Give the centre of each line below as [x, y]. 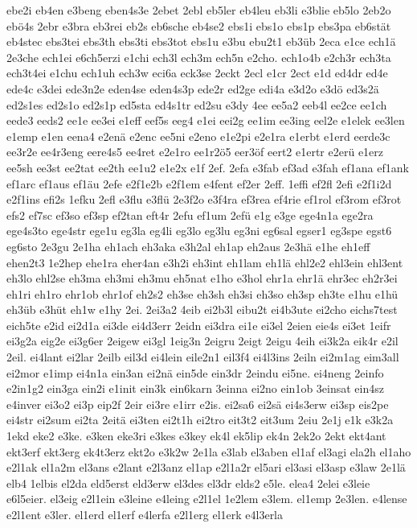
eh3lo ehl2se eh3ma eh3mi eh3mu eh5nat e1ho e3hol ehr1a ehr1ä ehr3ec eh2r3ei [202, 278]
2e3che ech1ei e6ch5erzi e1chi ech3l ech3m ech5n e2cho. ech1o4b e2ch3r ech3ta [199, 57]
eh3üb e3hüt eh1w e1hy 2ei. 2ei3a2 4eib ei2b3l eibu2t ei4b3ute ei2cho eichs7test [202, 309]
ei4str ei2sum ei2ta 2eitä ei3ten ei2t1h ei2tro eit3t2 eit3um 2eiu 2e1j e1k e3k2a [200, 420]
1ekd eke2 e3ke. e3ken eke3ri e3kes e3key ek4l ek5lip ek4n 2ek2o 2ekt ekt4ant [196, 436]
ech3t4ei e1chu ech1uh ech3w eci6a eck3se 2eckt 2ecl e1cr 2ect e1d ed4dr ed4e [197, 73]
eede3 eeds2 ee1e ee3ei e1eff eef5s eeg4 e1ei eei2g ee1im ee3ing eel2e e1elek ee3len [206, 120]
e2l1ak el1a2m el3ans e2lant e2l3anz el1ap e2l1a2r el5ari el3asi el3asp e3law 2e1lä [206, 467]
